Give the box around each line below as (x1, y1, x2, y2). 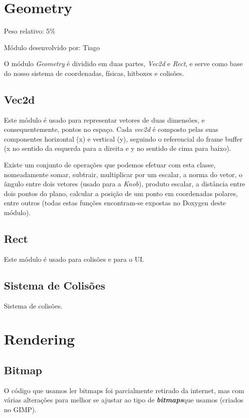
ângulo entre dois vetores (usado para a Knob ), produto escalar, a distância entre (4, 179, 246, 189)
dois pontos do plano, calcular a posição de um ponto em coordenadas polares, (4, 188, 238, 198)
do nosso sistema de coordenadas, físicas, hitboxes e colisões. (4, 68, 184, 78)
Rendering (4, 329, 75, 349)
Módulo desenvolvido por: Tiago (4, 42, 100, 52)
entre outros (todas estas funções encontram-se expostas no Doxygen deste (4, 198, 226, 208)
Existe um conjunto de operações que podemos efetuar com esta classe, (4, 160, 216, 170)
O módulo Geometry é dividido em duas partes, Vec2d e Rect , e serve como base (4, 58, 243, 69)
